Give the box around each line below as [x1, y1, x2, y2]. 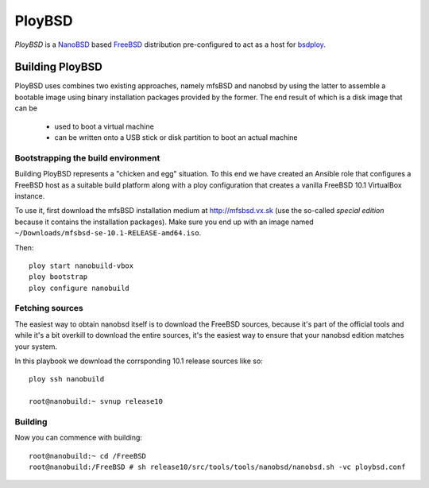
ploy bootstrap [29, 273, 88, 281]
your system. [14, 342, 58, 351]
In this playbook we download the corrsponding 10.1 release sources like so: [14, 356, 264, 366]
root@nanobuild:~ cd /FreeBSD [29, 451, 147, 460]
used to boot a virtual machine [54, 122, 154, 131]
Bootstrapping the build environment [14, 152, 160, 163]
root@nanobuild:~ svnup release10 [29, 397, 163, 406]
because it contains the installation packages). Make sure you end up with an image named [14, 217, 314, 227]
